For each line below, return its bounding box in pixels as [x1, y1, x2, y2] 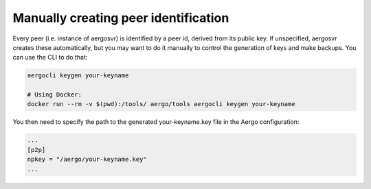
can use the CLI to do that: [12, 53, 88, 62]
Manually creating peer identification [12, 10, 229, 25]
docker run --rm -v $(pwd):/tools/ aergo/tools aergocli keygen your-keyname [27, 100, 295, 108]
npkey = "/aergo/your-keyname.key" [27, 155, 147, 164]
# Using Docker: [27, 91, 82, 99]
